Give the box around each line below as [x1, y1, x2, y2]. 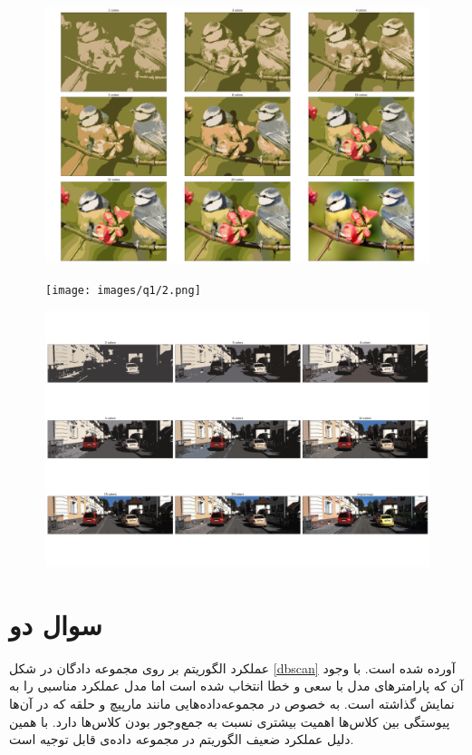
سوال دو [9, 605, 102, 642]
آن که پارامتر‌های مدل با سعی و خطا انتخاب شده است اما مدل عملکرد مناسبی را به [9, 676, 464, 695]
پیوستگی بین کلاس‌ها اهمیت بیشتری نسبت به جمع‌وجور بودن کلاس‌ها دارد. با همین [9, 711, 450, 730]
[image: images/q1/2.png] [45, 283, 201, 297]
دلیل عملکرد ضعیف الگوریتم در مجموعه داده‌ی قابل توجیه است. [9, 730, 354, 749]
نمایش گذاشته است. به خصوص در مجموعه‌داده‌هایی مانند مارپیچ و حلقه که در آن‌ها [9, 693, 455, 712]
